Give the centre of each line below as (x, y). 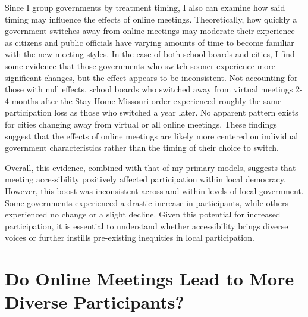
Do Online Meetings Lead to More (150, 279)
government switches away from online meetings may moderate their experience (150, 31)
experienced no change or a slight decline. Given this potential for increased (143, 214)
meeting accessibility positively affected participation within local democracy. (145, 179)
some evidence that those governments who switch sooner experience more (140, 65)
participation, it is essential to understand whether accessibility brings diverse (147, 226)
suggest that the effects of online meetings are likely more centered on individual (152, 136)
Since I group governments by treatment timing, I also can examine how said (145, 7)
